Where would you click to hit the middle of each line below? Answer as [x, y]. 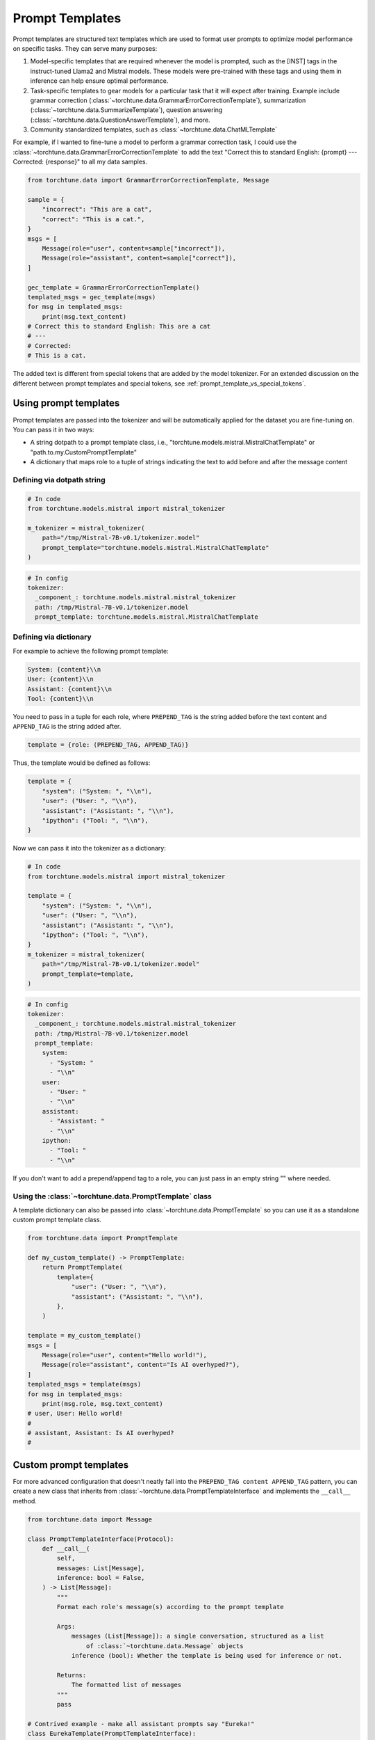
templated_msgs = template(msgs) [84, 1384]
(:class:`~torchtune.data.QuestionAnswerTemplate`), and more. [120, 120]
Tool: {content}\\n [60, 699]
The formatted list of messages [126, 1685]
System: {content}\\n [64, 669]
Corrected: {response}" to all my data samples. [80, 162]
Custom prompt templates [71, 1465]
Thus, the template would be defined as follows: [82, 763]
